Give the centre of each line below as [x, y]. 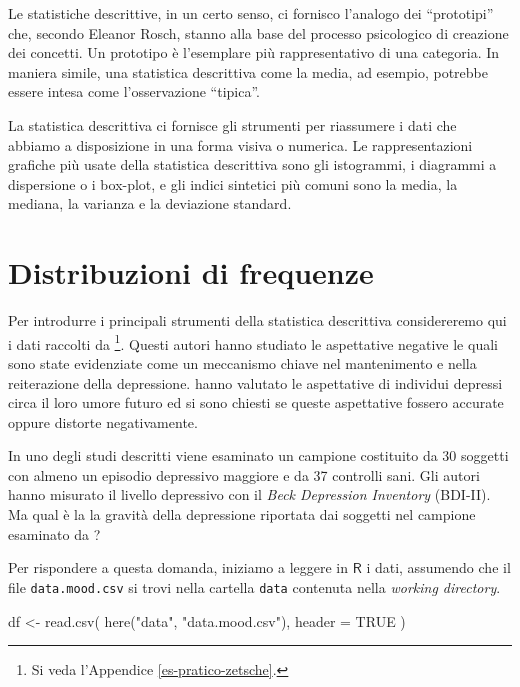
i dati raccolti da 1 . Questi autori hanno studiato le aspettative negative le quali [253, 342]
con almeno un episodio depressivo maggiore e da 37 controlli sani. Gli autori [244, 474]
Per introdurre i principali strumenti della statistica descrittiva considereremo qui [257, 320]
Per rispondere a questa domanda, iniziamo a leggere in [178, 567]
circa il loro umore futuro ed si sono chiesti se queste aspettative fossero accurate [256, 402]
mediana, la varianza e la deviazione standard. [150, 203]
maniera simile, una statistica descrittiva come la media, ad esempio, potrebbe [248, 71]
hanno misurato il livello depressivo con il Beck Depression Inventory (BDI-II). [249, 494]
